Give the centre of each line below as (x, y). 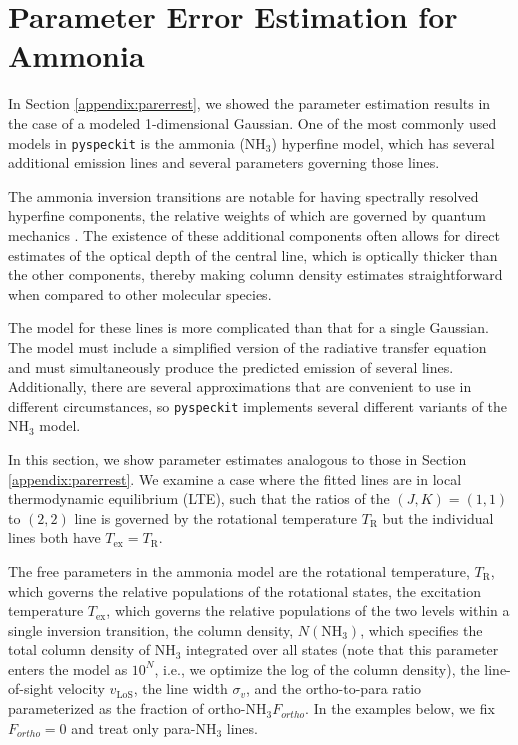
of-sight (31, 688)
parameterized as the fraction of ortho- (127, 708)
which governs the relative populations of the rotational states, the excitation (244, 590)
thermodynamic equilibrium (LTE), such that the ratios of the (199, 498)
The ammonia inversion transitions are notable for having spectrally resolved (243, 195)
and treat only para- (133, 727)
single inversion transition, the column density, (151, 629)
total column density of (79, 649)
